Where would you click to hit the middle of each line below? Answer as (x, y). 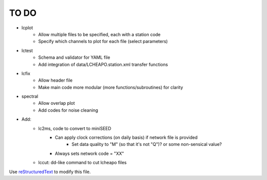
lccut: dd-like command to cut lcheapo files (83, 163)
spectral (30, 96)
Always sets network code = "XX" (90, 153)
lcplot (27, 28)
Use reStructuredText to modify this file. (50, 172)
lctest (27, 50)
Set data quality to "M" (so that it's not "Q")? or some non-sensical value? (147, 144)
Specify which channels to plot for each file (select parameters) (103, 42)
